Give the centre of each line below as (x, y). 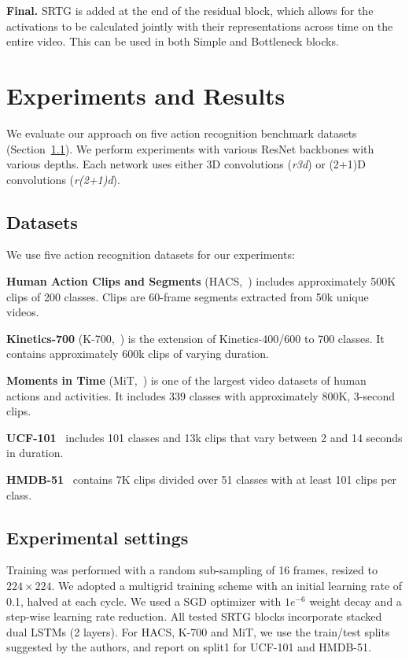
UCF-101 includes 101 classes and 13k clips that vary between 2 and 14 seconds (204, 437)
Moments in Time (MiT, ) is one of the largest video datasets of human (186, 380)
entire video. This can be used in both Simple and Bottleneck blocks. (173, 41)
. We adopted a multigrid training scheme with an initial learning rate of (227, 585)
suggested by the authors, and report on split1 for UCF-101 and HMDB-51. (189, 647)
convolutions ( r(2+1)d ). (63, 179)
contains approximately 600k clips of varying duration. (138, 354)
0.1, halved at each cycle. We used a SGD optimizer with (144, 601)
